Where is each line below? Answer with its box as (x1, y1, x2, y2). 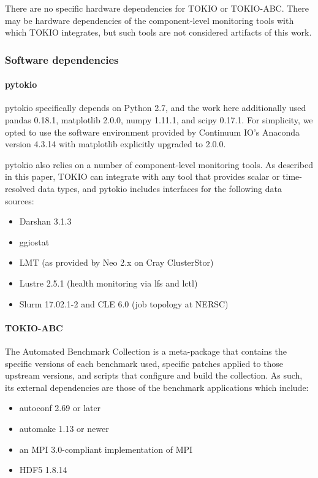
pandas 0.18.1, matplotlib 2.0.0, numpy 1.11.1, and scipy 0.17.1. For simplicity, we (5, 114, 313, 126)
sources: (5, 194, 34, 207)
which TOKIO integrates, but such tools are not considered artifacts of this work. (5, 26, 312, 39)
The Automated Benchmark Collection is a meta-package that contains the (5, 344, 287, 357)
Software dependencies (5, 52, 119, 67)
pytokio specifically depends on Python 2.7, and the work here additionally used (5, 101, 306, 114)
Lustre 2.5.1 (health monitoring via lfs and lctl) (19, 276, 198, 289)
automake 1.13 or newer (19, 422, 109, 434)
